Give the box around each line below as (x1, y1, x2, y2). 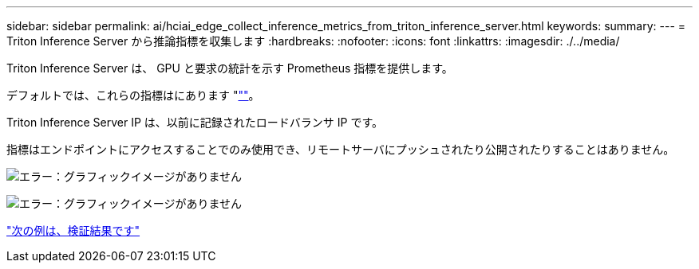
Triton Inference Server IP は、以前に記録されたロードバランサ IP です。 (6, 115, 384, 129)
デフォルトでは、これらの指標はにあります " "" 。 (6, 88, 260, 102)
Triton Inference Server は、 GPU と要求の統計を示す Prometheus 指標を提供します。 (6, 61, 453, 75)
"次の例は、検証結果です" (6, 224, 140, 237)
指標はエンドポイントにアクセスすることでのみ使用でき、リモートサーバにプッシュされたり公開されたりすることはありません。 (6, 142, 675, 156)
